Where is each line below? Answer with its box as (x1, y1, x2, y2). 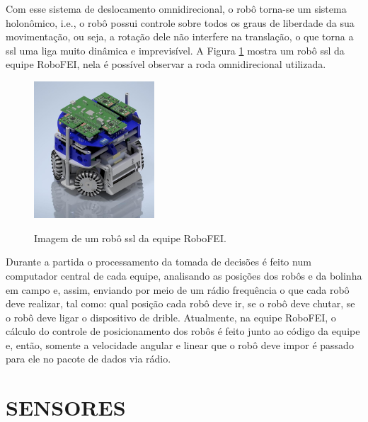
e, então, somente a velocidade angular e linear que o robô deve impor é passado (6, 337, 354, 352)
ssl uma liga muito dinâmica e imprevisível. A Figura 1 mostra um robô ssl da (6, 42, 345, 57)
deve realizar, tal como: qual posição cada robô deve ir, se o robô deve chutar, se (6, 296, 355, 311)
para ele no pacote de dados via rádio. (6, 351, 171, 366)
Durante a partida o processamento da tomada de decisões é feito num (6, 254, 311, 269)
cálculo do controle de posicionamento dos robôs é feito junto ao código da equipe (6, 324, 360, 338)
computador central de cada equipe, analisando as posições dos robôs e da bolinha (6, 268, 362, 283)
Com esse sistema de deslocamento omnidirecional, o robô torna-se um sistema (6, 1, 347, 16)
